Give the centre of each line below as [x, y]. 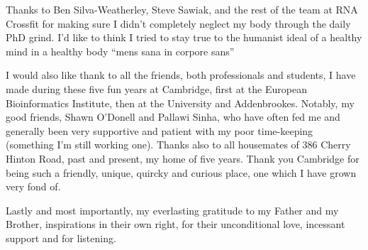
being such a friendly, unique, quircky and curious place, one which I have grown [181, 172]
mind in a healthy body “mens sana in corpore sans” [120, 51]
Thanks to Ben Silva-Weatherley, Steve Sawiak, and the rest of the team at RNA [182, 9]
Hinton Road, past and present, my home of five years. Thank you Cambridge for [183, 158]
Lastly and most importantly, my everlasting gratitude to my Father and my [172, 210]
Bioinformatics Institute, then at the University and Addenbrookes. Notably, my [180, 103]
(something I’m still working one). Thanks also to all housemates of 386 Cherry [178, 145]
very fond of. [33, 186]
